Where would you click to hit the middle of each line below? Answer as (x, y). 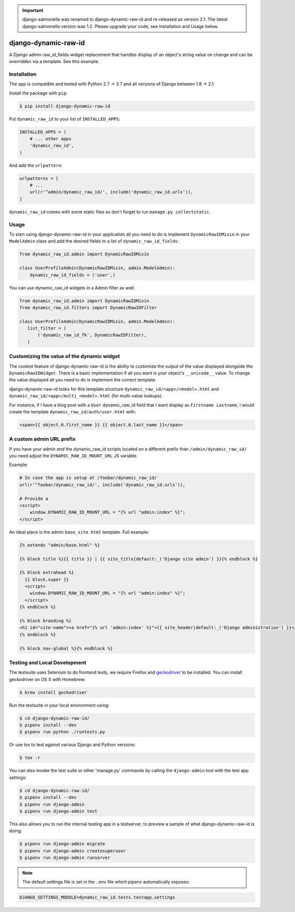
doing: (15, 831)
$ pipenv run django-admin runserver (65, 858)
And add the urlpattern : (36, 165)
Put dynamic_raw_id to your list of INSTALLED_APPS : (65, 119)
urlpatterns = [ (39, 178)
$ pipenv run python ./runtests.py (62, 732)
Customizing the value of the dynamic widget (64, 356)
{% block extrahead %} (47, 573)
